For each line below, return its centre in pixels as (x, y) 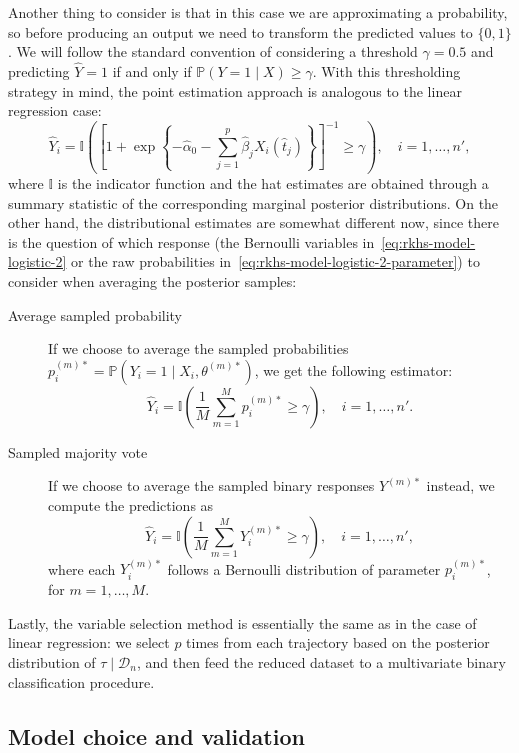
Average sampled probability (95, 314)
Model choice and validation (156, 735)
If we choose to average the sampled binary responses (211, 485)
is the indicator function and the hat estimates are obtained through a (273, 183)
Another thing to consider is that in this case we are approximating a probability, (258, 12)
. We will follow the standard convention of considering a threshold (213, 51)
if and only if (152, 71)
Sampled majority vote (78, 451)
